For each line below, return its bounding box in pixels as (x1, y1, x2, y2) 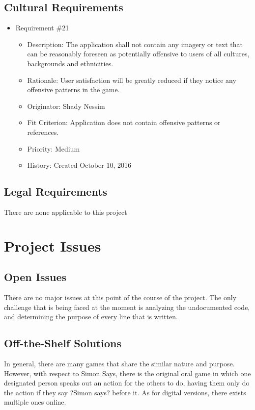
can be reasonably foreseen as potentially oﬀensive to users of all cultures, (27, 49, 250, 59)
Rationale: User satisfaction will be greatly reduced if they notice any (27, 75, 236, 85)
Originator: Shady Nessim (27, 101, 105, 111)
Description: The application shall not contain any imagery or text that (27, 39, 243, 49)
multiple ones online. (4, 397, 66, 407)
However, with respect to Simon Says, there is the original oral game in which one (4, 368, 251, 378)
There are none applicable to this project (4, 206, 127, 217)
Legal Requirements (4, 184, 108, 199)
